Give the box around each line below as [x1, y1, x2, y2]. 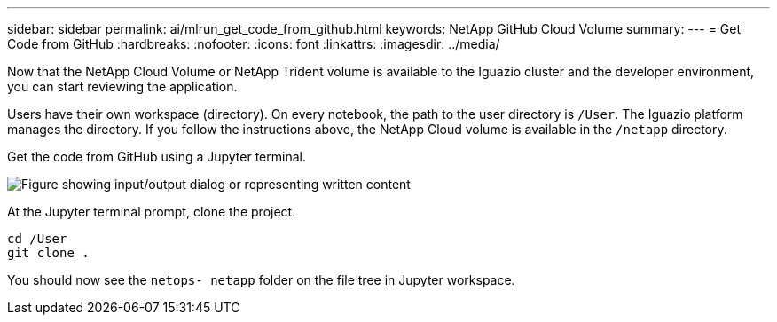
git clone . [7, 246, 90, 260]
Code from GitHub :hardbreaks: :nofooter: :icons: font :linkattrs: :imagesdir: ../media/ [7, 36, 500, 51]
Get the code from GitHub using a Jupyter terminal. [7, 149, 306, 164]
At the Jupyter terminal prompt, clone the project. [7, 204, 296, 219]
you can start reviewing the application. [7, 79, 238, 94]
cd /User [7, 232, 67, 246]
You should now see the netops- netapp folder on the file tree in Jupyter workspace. [7, 272, 515, 287]
